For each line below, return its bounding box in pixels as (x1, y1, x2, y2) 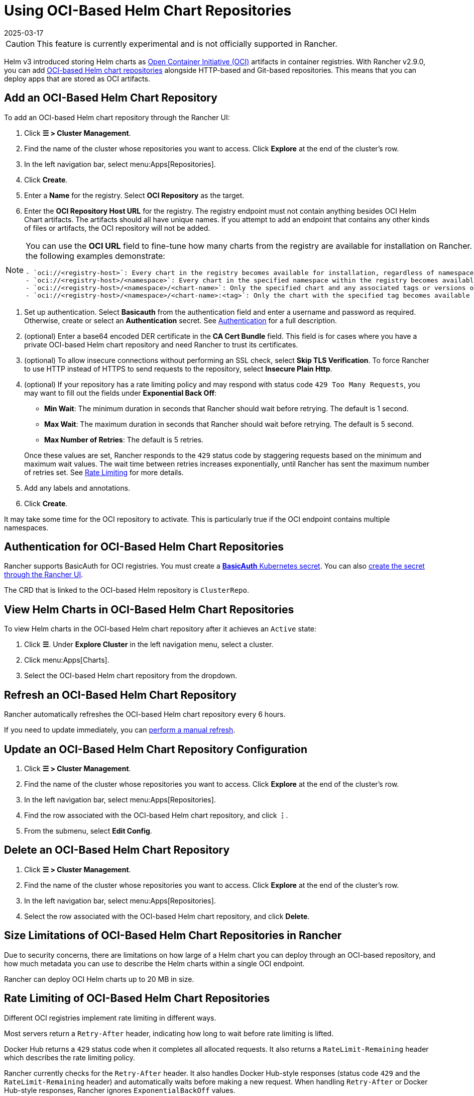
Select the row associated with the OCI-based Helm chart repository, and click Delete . (24, 911, 310, 921)
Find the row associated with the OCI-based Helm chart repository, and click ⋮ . (24, 810, 288, 819)
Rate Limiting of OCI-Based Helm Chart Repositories (4, 992, 270, 1005)
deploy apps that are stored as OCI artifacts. (4, 74, 150, 83)
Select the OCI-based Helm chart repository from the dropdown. (24, 671, 238, 680)
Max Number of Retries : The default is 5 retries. (44, 435, 204, 444)
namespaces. (4, 523, 49, 532)
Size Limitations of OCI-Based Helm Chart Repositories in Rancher (4, 929, 342, 942)
